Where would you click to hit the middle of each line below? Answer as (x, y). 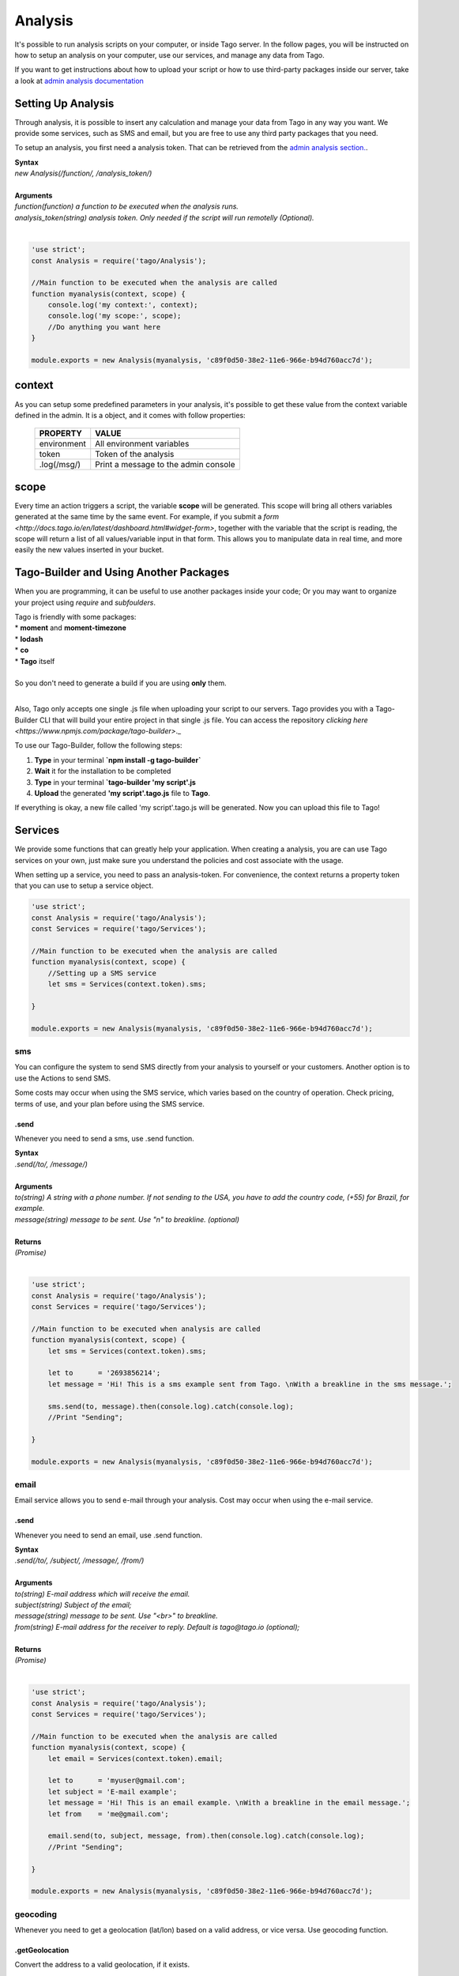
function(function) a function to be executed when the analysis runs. (126, 206)
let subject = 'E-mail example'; (113, 1791)
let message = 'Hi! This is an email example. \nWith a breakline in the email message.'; (229, 1803)
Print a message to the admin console (166, 465)
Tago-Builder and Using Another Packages (122, 573)
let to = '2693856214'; (104, 1373)
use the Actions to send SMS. (63, 1078)
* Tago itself (35, 661)
